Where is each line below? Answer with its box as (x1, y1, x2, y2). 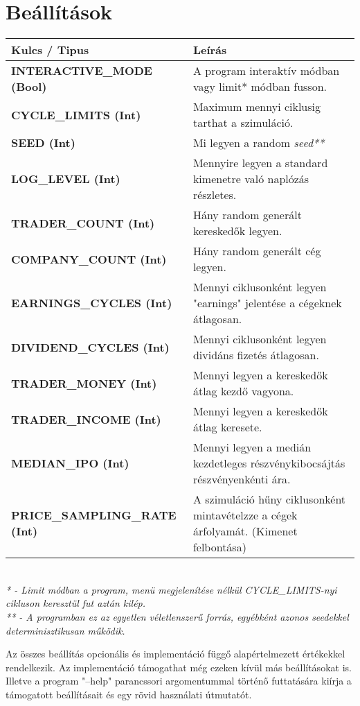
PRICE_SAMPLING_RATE (11, 507, 177, 524)
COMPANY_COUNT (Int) (11, 250, 167, 267)
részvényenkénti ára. (192, 471, 291, 488)
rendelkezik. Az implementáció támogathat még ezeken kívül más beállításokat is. (6, 660, 352, 674)
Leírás (192, 42, 227, 58)
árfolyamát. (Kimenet (192, 523, 298, 540)
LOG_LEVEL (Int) (11, 171, 120, 187)
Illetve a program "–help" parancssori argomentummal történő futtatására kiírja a (6, 673, 352, 688)
